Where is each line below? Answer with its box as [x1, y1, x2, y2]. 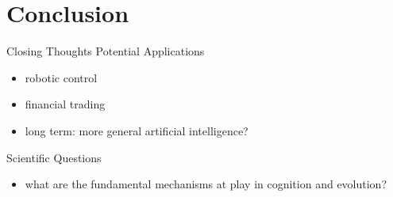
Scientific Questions [6, 149, 102, 165]
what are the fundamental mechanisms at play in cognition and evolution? [25, 176, 387, 192]
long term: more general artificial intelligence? [25, 122, 249, 138]
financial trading [25, 96, 106, 112]
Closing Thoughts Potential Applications [6, 43, 205, 59]
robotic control [25, 69, 98, 85]
